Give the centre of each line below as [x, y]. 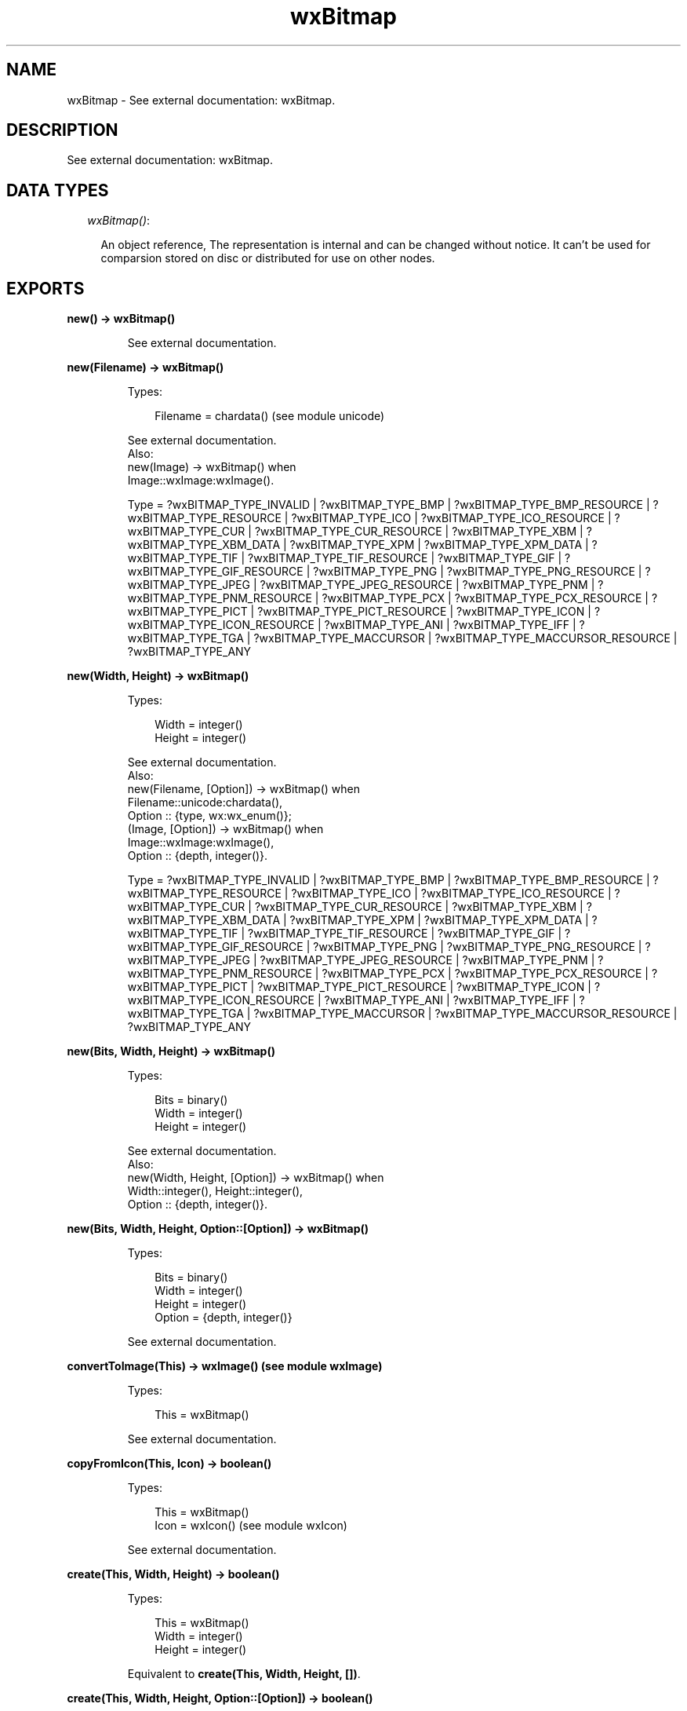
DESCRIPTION [62, 130]
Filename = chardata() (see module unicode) [270, 416]
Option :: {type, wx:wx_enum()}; [210, 816]
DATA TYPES [58, 190]
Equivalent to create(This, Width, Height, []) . [244, 1674]
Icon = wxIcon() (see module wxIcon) [251, 1526]
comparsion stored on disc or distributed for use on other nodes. [268, 258]
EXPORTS [45, 288]
